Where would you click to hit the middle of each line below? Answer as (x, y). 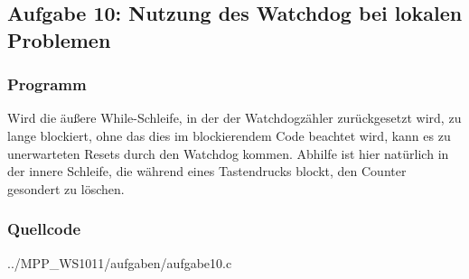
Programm (47, 84)
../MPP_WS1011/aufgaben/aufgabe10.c (120, 262)
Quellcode (44, 229)
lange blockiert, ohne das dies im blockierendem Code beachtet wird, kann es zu (229, 135)
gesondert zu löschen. (66, 188)
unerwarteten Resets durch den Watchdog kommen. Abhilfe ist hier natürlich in (228, 153)
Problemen (59, 39)
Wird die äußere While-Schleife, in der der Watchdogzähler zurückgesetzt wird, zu (234, 118)
